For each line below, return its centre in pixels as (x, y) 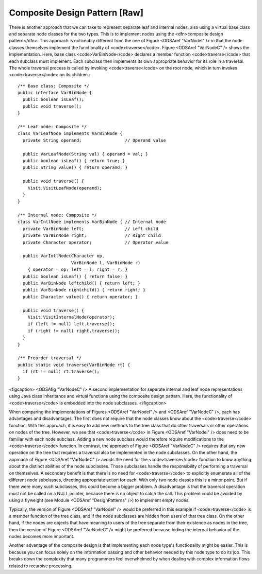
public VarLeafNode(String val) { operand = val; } (85, 154)
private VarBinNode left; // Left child (90, 229)
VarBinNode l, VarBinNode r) (106, 263)
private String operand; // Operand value (94, 140)
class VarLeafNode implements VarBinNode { (70, 133)
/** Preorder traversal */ (50, 358)
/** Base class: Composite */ (54, 86)
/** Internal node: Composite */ (57, 215)
